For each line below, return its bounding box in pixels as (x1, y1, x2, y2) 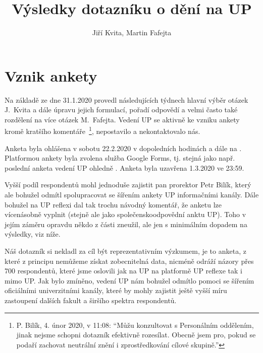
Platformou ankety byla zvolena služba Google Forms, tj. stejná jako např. (5, 153, 235, 163)
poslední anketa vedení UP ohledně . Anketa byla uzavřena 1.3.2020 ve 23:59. (5, 162, 244, 173)
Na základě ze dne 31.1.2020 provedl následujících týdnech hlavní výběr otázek (5, 94, 248, 105)
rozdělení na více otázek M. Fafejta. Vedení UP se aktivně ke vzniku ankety (5, 114, 240, 124)
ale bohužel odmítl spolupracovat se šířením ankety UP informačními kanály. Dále (5, 189, 259, 200)
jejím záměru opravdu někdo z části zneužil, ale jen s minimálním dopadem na (5, 219, 247, 229)
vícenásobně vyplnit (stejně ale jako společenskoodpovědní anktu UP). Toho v (5, 209, 246, 220)
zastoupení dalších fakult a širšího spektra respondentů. (5, 295, 177, 305)
